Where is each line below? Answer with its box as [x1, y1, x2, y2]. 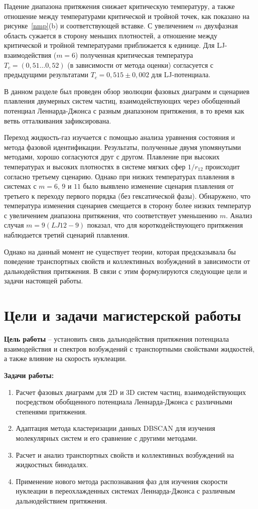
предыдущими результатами [4, 69, 89, 80]
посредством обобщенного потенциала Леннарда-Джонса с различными [15, 396, 233, 407]
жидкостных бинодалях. [15, 459, 88, 470]
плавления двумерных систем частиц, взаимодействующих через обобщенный [4, 96, 240, 106]
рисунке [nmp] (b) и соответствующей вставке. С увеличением [4, 20, 194, 31]
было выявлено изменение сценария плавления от [83, 181, 234, 191]
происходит [205, 161, 240, 171]
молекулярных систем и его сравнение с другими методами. [15, 432, 198, 443]
